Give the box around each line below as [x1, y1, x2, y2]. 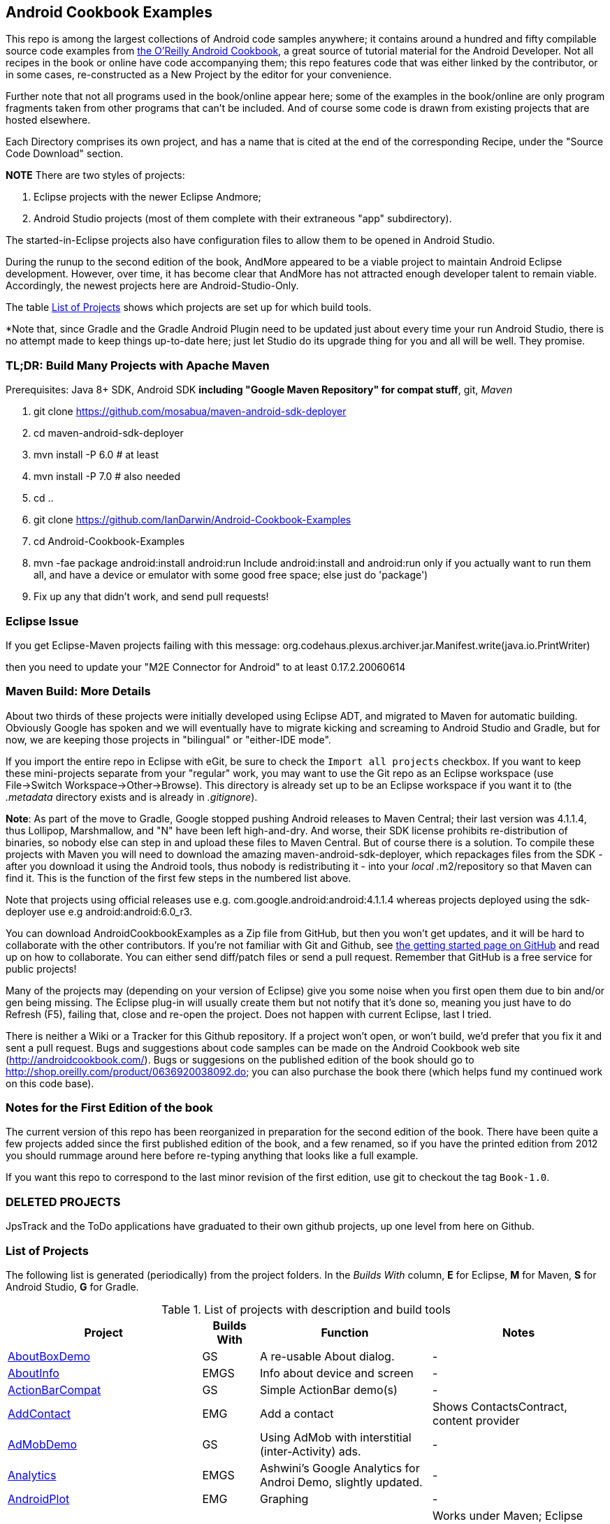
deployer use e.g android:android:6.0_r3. [6, 905, 193, 917]
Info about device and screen [259, 1365, 414, 1380]
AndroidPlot [8, 1491, 70, 1506]
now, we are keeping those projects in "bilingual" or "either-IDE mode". [6, 733, 331, 746]
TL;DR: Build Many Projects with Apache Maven [6, 358, 270, 372]
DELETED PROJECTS [6, 1194, 121, 1209]
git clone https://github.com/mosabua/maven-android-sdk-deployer [34, 405, 347, 418]
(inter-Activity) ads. [259, 1444, 361, 1458]
